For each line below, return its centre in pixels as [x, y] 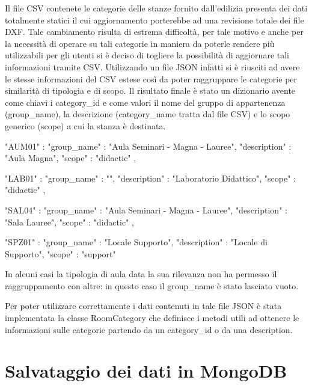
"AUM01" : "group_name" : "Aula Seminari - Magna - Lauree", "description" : [148, 146]
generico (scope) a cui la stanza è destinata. [85, 125]
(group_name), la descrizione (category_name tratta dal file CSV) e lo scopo [148, 114]
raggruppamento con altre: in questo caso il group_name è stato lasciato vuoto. [152, 285]
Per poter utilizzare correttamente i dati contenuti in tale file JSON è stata [143, 306]
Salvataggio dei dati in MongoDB [146, 371]
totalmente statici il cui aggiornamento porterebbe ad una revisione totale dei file [154, 20]
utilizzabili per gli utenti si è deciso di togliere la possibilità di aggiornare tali [147, 55]
